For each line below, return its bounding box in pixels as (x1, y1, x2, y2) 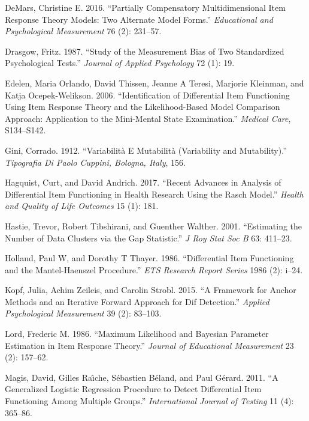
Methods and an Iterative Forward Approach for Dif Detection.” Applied (5, 295, 269, 307)
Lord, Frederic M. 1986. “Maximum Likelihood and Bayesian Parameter (5, 327, 269, 340)
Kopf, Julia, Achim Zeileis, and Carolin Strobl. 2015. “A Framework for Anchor (5, 283, 296, 296)
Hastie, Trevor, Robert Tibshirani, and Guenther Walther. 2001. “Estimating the (5, 219, 302, 232)
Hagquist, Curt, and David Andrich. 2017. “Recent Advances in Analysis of (5, 176, 281, 189)
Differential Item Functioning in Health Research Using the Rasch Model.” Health (5, 187, 304, 200)
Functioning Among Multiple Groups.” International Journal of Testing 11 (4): (5, 395, 294, 407)
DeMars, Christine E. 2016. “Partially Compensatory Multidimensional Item (5, 1, 286, 13)
